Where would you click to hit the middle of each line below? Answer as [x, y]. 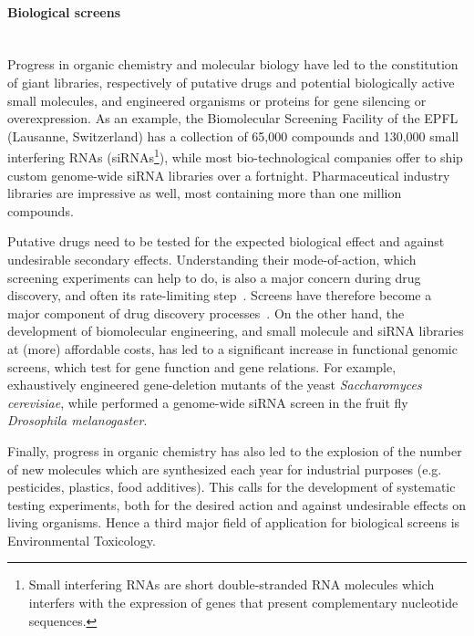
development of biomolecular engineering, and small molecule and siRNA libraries [236, 331]
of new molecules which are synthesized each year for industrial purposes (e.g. [225, 469]
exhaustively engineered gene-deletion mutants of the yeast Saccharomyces [215, 385]
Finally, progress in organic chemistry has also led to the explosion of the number [235, 450]
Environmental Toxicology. [82, 540]
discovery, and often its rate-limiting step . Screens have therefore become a [220, 295]
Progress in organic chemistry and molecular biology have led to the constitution [233, 64]
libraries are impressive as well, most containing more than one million [205, 193]
